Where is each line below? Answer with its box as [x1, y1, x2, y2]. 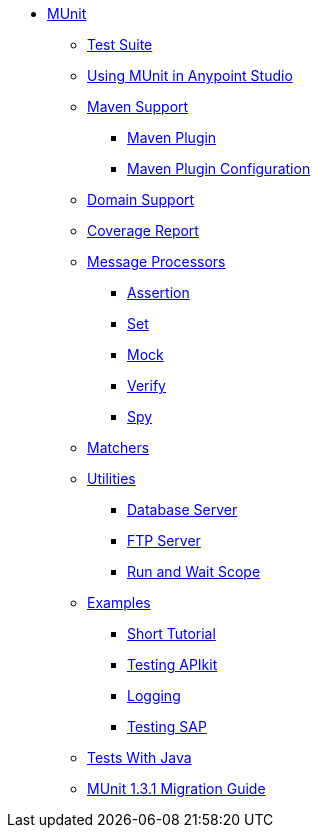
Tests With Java [87, 749, 192, 766]
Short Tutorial [127, 625, 216, 642]
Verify [127, 377, 166, 394]
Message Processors [87, 253, 226, 270]
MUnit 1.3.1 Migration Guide [87, 780, 266, 797]
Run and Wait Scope [127, 563, 261, 580]
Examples [87, 594, 151, 611]
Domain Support [87, 191, 195, 208]
